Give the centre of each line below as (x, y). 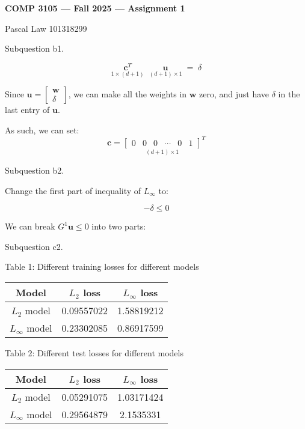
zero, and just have (234, 94)
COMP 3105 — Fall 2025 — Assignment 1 (95, 8)
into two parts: (119, 226)
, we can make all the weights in (128, 94)
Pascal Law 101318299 (46, 28)
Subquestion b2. (35, 170)
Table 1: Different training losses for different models (102, 266)
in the (289, 94)
